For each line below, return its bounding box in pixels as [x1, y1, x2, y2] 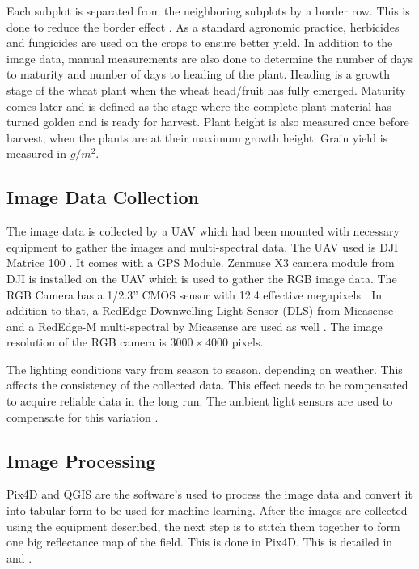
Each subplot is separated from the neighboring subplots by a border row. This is [6, 2, 410, 19]
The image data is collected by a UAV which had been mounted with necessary [6, 223, 400, 240]
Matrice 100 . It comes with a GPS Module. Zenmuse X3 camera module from [6, 254, 395, 271]
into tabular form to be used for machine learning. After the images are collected [6, 502, 408, 519]
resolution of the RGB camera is [6, 333, 167, 350]
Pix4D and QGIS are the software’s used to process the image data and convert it [6, 486, 413, 503]
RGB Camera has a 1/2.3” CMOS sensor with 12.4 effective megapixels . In [6, 286, 382, 303]
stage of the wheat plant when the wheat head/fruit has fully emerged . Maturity [6, 81, 406, 98]
